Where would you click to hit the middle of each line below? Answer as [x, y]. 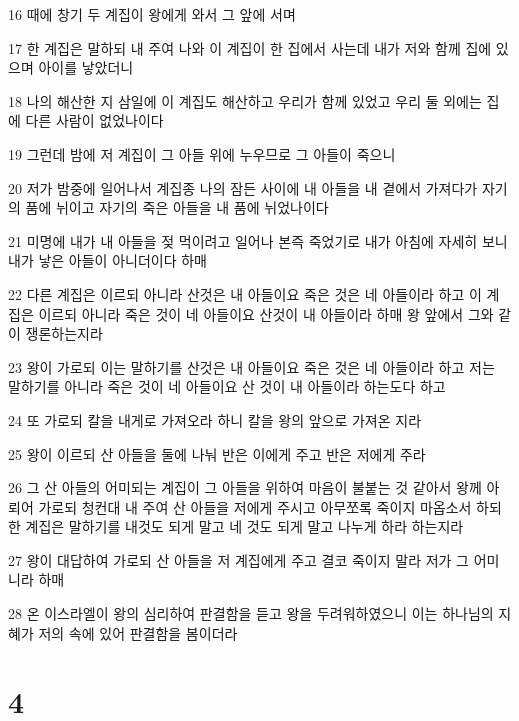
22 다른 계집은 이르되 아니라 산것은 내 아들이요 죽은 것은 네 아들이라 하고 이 [245, 293]
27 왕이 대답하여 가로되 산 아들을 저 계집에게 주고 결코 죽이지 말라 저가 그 [239, 559]
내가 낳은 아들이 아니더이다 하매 [107, 260]
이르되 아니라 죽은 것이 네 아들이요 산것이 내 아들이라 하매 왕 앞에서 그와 [266, 313]
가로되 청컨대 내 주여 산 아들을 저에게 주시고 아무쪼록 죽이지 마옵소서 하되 [270, 506]
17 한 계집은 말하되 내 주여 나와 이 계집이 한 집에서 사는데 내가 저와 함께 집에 [250, 47]
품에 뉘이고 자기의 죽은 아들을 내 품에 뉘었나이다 [177, 207]
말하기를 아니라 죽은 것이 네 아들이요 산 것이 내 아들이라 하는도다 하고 [227, 386]
